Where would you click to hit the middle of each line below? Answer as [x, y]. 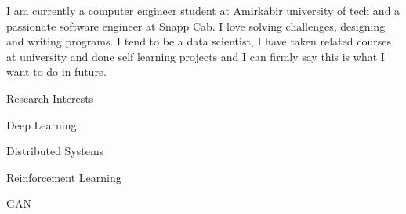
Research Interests [50, 98]
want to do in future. [57, 72]
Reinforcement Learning [64, 177]
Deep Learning [42, 124]
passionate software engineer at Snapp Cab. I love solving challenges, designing [196, 25]
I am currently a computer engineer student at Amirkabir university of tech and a [203, 10]
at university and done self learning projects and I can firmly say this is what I [196, 56]
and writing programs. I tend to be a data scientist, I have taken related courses [199, 41]
